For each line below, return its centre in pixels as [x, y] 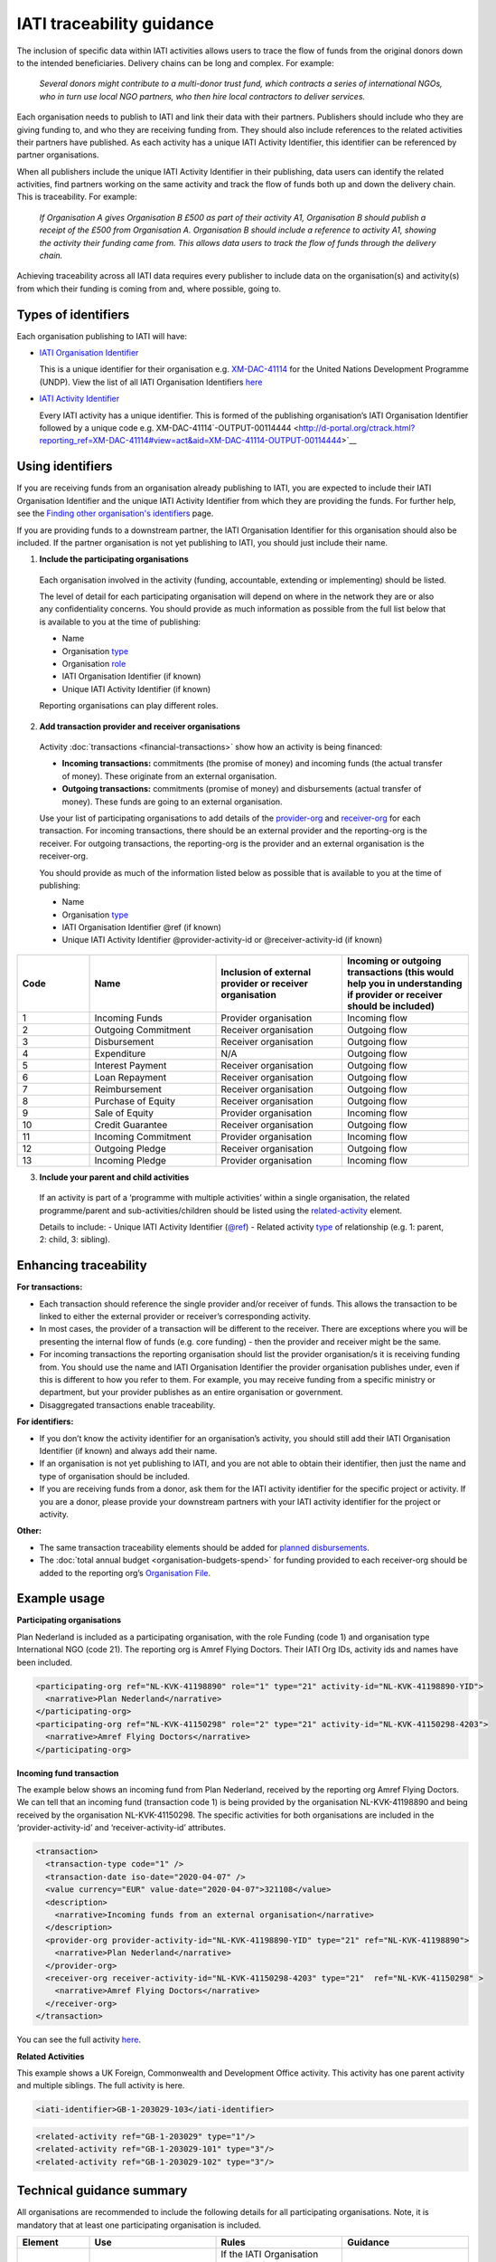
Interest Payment [131, 1065]
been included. [44, 1662]
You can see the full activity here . [79, 2039]
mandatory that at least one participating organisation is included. [139, 2225]
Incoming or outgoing [394, 961]
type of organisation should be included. [114, 1476]
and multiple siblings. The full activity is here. [101, 2086]
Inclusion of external [266, 972]
